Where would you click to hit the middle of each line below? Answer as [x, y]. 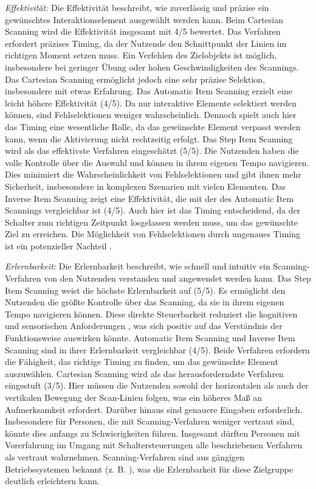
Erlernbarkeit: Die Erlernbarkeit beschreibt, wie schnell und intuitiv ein [138, 266]
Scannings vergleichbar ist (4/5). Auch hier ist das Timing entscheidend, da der [153, 210]
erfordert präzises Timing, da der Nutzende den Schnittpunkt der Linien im [146, 43]
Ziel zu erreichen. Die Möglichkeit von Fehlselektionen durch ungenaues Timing [153, 234]
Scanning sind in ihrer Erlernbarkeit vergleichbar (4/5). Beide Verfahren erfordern [157, 349]
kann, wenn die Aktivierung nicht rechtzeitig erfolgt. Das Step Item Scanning [149, 138]
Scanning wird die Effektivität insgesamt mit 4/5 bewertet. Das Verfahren [143, 31]
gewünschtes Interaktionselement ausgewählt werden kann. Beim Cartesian [144, 19]
